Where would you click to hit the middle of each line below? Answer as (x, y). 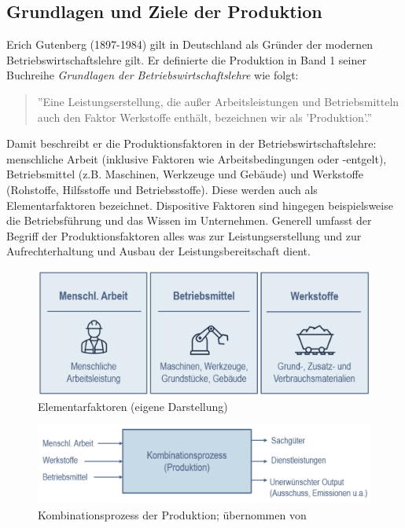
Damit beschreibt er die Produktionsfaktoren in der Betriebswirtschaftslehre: (191, 143)
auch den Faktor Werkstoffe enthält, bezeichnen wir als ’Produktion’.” (205, 117)
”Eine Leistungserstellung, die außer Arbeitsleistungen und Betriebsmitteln (218, 101)
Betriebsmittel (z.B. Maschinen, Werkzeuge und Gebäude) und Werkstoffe (185, 174)
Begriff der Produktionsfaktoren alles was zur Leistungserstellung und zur (184, 235)
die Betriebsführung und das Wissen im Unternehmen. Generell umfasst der (189, 220)
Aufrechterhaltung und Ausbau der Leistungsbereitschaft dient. (158, 251)
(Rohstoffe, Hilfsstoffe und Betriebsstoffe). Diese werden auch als (162, 189)
